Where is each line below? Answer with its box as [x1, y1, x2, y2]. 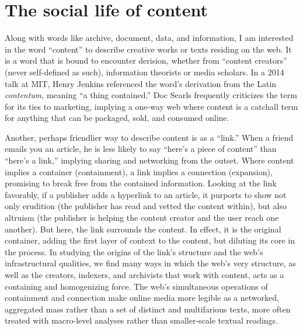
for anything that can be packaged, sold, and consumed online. [5, 112, 229, 124]
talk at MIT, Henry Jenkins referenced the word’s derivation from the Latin [5, 77, 277, 89]
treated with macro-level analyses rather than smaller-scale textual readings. [5, 314, 278, 326]
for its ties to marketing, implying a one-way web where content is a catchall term [5, 100, 298, 112]
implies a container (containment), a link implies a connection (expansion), [5, 165, 273, 178]
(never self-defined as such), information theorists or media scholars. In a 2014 [5, 65, 284, 78]
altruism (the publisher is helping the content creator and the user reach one [5, 211, 279, 224]
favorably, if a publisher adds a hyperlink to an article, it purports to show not [5, 188, 287, 200]
